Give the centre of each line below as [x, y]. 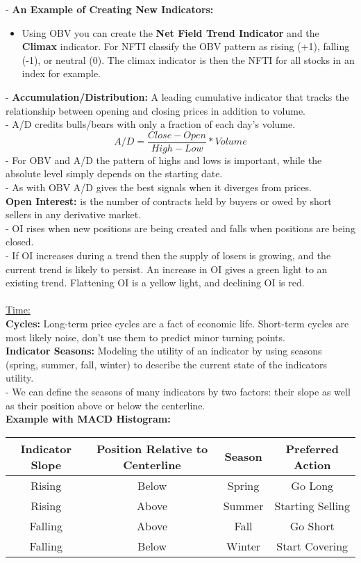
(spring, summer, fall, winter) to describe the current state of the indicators [167, 364]
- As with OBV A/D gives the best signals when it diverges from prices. [159, 187]
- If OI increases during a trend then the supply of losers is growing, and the [168, 255]
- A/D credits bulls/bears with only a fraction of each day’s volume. [151, 124]
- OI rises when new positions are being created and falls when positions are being [180, 228]
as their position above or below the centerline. [106, 405]
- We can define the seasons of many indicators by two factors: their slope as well [178, 391]
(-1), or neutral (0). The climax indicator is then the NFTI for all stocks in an [188, 59]
